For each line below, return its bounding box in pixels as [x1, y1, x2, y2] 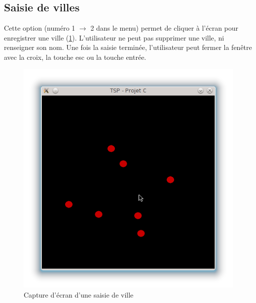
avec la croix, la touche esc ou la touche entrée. [4, 51, 146, 62]
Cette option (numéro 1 [4, 23, 75, 33]
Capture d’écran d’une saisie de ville [24, 289, 134, 300]
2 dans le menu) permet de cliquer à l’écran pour [90, 23, 239, 33]
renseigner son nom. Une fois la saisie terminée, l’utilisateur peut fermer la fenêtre [4, 42, 252, 52]
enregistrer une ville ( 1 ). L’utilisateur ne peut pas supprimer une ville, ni [4, 32, 224, 43]
